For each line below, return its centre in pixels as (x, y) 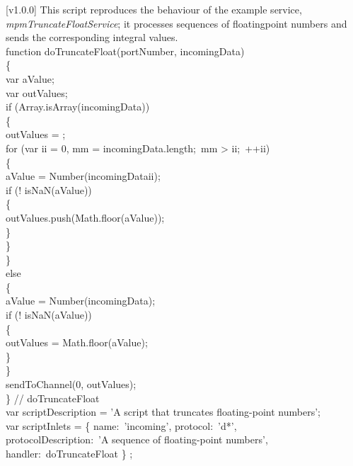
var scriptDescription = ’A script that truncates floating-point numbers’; (163, 412)
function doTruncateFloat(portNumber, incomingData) (125, 51)
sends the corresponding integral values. (92, 37)
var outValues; (37, 92)
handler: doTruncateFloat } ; (69, 453)
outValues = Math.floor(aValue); (77, 342)
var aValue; (30, 78)
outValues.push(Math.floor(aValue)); (85, 217)
